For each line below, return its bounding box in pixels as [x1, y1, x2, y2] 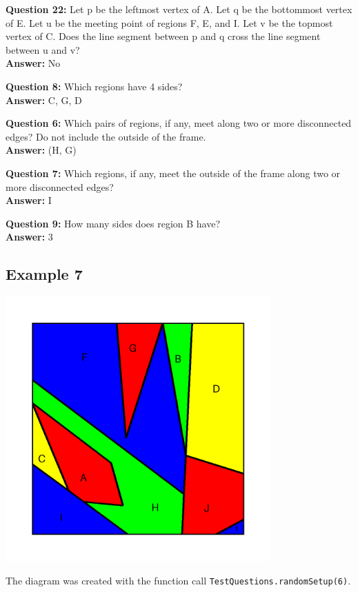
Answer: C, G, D [6, 92, 82, 107]
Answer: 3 [6, 229, 53, 244]
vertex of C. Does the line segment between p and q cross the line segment [6, 29, 321, 43]
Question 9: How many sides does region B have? [6, 216, 221, 230]
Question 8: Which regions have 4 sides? [6, 79, 183, 93]
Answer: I [6, 193, 52, 207]
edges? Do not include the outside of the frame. [6, 129, 206, 143]
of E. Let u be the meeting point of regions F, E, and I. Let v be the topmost [6, 15, 333, 30]
